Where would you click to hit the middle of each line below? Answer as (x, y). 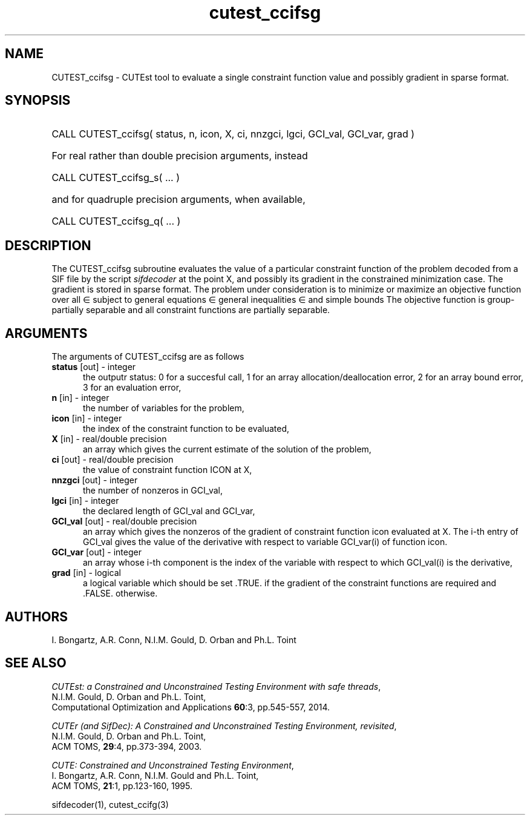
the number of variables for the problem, (164, 408)
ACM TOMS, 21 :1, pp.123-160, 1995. (122, 785)
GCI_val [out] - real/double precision (124, 521)
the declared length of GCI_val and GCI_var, (169, 511)
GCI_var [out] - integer (97, 552)
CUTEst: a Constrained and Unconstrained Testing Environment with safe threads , (216, 686)
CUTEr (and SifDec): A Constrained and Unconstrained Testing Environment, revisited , (224, 726)
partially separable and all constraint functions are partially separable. (191, 310)
